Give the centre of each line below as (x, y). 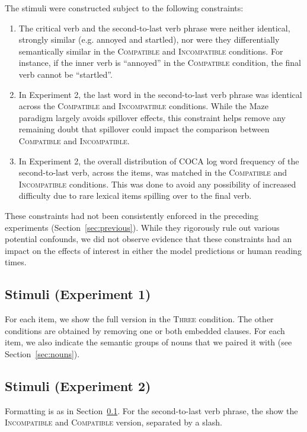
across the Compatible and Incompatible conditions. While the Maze (144, 106)
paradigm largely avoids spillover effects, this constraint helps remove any (152, 117)
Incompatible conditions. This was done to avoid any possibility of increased (157, 184)
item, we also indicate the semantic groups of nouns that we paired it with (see (148, 342)
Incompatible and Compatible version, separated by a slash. (113, 422)
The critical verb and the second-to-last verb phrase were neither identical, (154, 28)
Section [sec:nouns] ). (42, 353)
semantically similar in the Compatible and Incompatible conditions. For (151, 51)
